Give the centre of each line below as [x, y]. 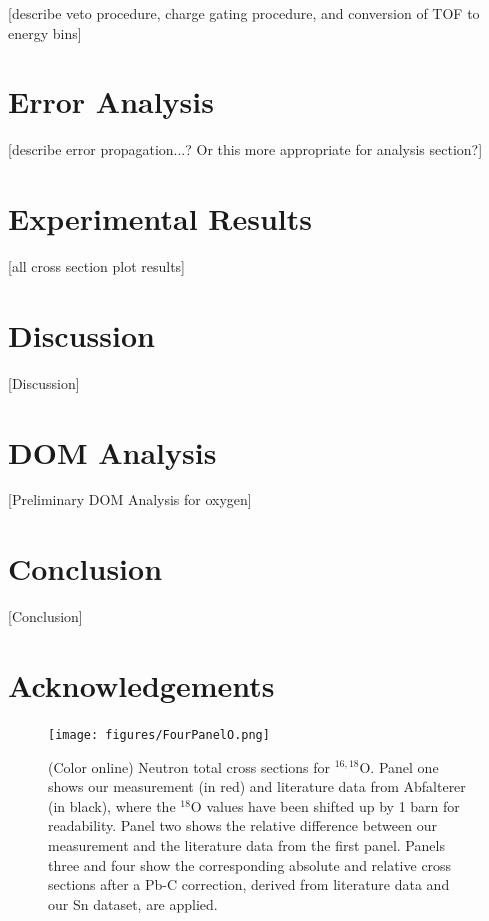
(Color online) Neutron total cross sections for [189, 766]
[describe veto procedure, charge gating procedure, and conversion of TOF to [244, 13]
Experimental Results [160, 218]
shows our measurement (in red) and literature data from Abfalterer [257, 786]
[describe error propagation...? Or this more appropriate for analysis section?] [245, 149]
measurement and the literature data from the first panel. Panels [246, 844]
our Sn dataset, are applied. [133, 903]
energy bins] [45, 32]
